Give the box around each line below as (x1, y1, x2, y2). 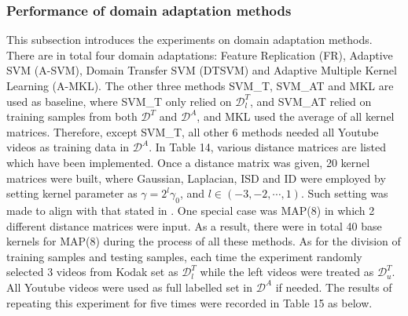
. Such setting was (300, 185, 388, 202)
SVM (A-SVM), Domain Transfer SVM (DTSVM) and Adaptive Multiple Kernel (6, 62, 397, 78)
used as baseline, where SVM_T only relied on (6, 93, 232, 109)
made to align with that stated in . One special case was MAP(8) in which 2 (6, 202, 375, 218)
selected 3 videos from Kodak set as (6, 263, 178, 280)
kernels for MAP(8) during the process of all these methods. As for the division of (6, 233, 401, 249)
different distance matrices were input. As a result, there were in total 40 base (6, 217, 382, 234)
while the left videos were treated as (200, 263, 374, 280)
